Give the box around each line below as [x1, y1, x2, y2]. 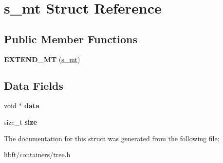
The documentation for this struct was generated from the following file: [4, 133, 220, 143]
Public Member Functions [4, 31, 137, 46]
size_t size [4, 116, 37, 127]
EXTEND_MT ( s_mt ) [4, 54, 80, 64]
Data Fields [4, 78, 64, 93]
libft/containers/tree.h [4, 149, 71, 160]
